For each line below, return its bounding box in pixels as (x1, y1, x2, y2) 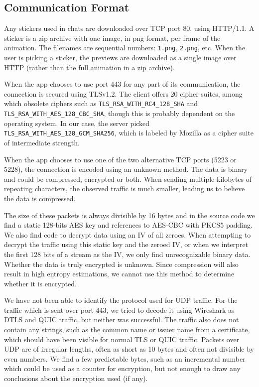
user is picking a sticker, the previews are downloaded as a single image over (4, 52, 237, 63)
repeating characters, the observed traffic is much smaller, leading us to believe (4, 183, 245, 194)
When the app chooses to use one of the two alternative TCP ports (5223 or (4, 154, 237, 164)
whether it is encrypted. (4, 278, 77, 288)
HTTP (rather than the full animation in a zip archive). (4, 62, 175, 72)
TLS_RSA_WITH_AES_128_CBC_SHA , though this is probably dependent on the (4, 108, 235, 119)
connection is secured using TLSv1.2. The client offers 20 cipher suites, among (4, 88, 243, 99)
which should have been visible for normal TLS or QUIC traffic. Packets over (4, 334, 240, 344)
